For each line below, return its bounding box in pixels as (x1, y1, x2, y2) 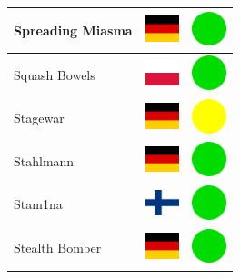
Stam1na (14, 194, 63, 214)
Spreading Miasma (14, 20, 133, 39)
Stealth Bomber (14, 238, 102, 257)
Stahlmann (14, 151, 75, 170)
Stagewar (14, 108, 65, 127)
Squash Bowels (14, 65, 95, 84)
